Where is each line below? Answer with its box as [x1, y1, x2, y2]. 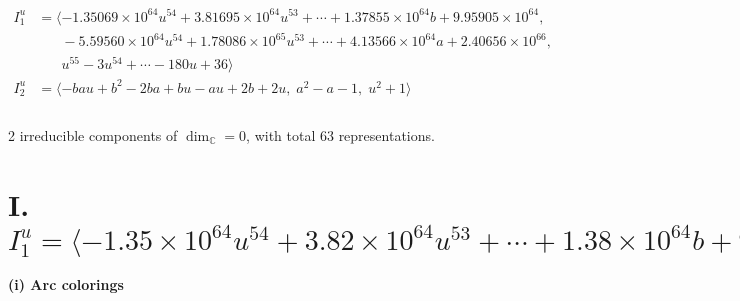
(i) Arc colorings [8, 274, 124, 295]
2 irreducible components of [8, 124, 178, 145]
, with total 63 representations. [246, 124, 435, 145]
